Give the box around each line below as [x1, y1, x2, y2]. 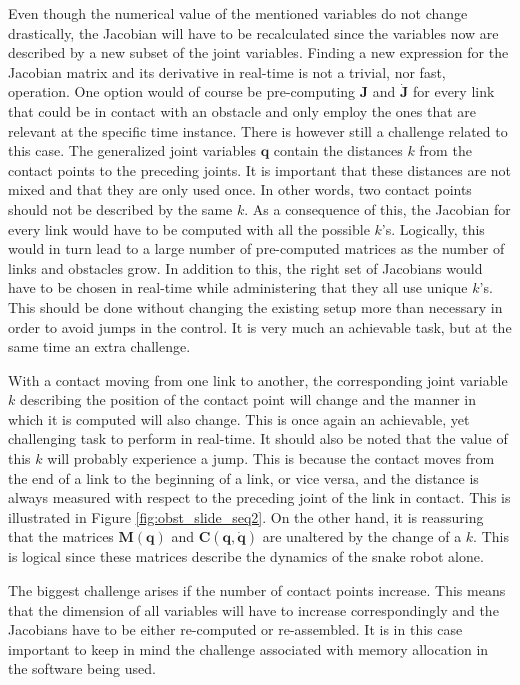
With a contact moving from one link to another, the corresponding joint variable [8, 369, 508, 390]
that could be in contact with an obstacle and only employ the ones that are [8, 100, 477, 121]
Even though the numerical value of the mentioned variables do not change [8, 3, 468, 23]
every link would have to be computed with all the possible [8, 218, 370, 239]
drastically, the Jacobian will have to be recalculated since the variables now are [8, 22, 499, 43]
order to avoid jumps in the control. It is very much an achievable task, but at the [8, 316, 512, 337]
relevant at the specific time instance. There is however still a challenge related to [8, 120, 508, 141]
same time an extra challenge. [8, 336, 191, 357]
